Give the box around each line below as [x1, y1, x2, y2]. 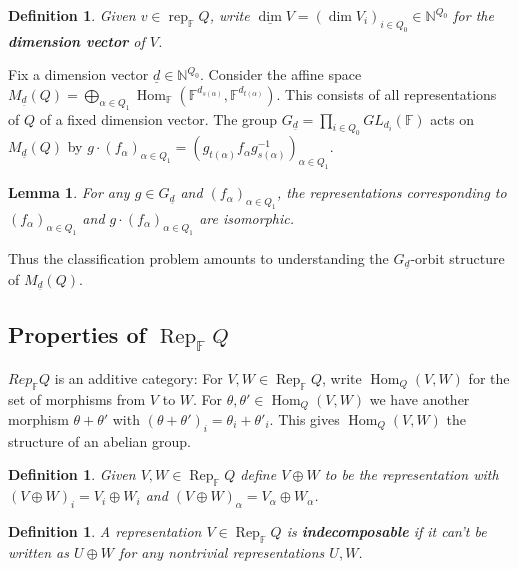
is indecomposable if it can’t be [286, 520, 487, 541]
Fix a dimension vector [8, 64, 149, 85]
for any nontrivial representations [118, 541, 325, 562]
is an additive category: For [54, 367, 223, 388]
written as [8, 541, 69, 562]
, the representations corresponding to [276, 182, 507, 203]
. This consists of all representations [276, 83, 497, 104]
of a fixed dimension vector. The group [39, 108, 278, 129]
